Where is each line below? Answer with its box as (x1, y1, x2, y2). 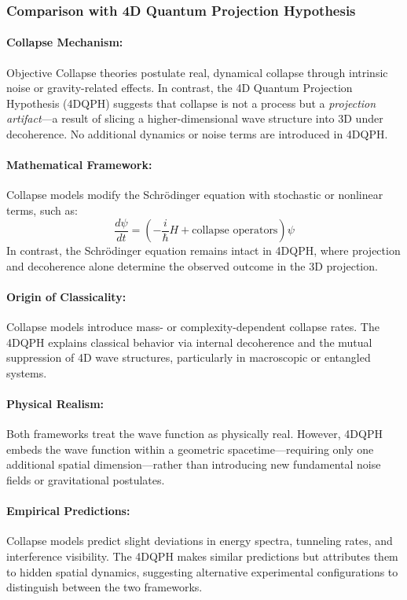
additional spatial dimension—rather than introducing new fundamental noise (6, 456, 381, 473)
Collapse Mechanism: (6, 34, 123, 50)
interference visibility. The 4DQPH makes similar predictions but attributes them (6, 547, 398, 564)
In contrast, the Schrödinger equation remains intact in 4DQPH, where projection (6, 242, 401, 259)
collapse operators (192, 225, 278, 237)
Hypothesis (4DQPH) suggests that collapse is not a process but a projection (6, 94, 376, 111)
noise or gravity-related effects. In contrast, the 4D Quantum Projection (6, 79, 353, 96)
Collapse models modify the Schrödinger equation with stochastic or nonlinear (6, 186, 383, 203)
